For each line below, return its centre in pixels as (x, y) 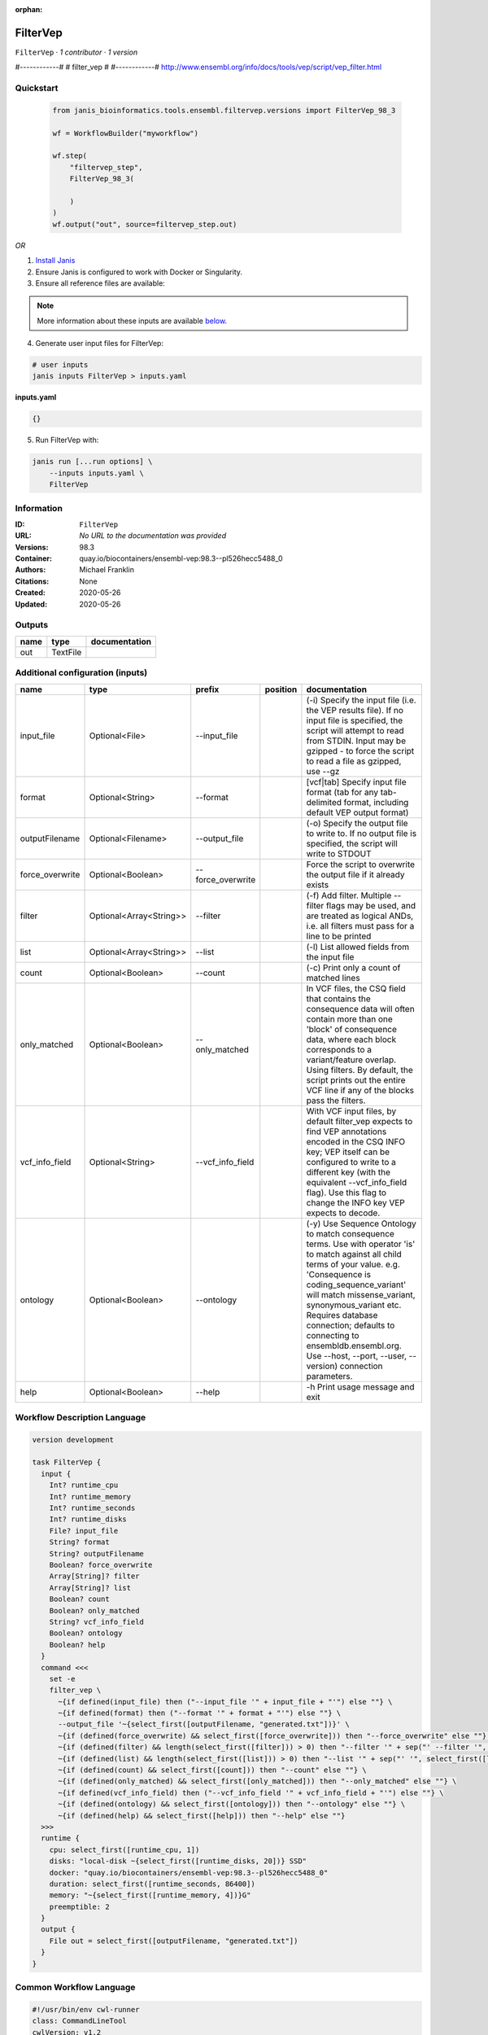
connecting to (333, 1335)
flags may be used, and (371, 905)
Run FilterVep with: (67, 440)
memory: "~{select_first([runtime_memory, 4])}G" (150, 1895)
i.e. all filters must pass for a (360, 926)
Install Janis (55, 260)
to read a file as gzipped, (354, 761)
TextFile (67, 652)
